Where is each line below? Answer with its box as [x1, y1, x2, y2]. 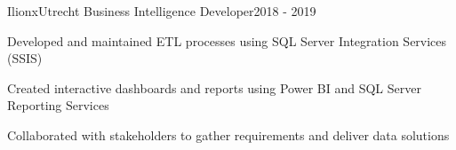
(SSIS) [7, 49, 43, 67]
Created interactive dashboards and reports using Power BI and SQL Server [7, 78, 421, 97]
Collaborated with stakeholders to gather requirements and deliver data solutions [7, 125, 450, 144]
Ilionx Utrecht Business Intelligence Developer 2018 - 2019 [7, 2, 316, 20]
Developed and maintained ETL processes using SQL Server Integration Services [7, 31, 447, 50]
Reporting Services [7, 96, 109, 114]
